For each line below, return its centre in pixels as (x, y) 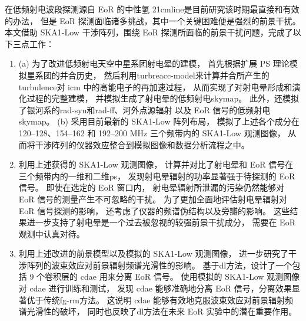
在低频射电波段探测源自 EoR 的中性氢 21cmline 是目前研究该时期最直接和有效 (152, 9)
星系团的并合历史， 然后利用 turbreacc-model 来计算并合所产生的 (148, 75)
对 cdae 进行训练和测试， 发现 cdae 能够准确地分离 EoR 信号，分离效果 (155, 288)
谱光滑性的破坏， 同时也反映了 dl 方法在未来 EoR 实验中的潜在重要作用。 (158, 311)
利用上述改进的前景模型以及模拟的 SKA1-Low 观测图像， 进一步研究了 (154, 253)
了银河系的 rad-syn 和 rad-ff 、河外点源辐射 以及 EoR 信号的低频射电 (144, 109)
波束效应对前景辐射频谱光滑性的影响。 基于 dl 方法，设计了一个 (172, 265)
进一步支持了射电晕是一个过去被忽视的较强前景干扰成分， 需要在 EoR (161, 222)
